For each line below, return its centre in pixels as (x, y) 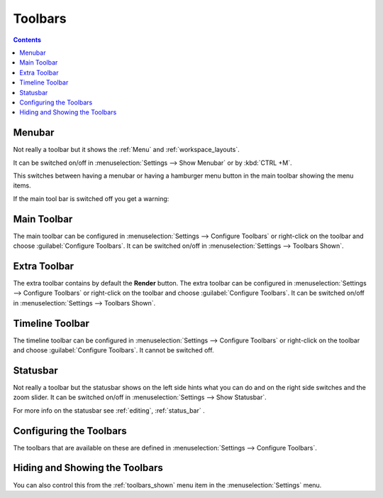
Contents (27, 40)
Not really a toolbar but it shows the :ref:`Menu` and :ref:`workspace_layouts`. (127, 150)
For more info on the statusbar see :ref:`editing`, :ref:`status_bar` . (109, 410)
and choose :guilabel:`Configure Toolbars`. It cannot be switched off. (113, 350)
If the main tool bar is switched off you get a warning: (91, 198)
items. (22, 185)
